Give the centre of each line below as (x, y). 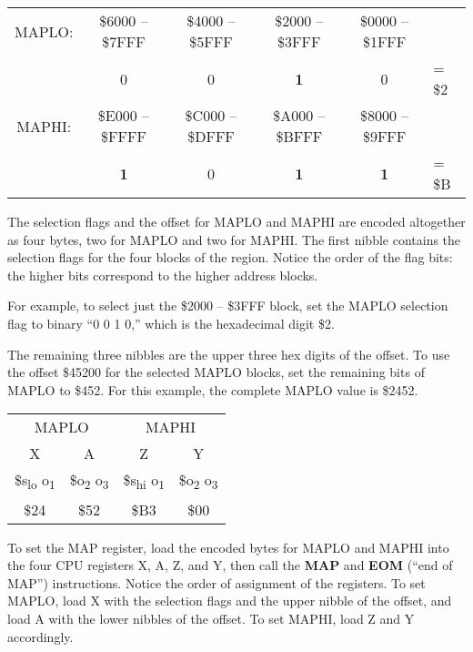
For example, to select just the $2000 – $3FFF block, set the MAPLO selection (228, 306)
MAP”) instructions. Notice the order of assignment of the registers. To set (216, 582)
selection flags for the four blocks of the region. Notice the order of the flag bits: (230, 257)
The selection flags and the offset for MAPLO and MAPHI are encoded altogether (236, 221)
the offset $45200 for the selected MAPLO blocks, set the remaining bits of (216, 372)
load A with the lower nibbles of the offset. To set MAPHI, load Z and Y (211, 618)
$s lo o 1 (35, 481)
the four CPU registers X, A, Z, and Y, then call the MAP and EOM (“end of (230, 565)
